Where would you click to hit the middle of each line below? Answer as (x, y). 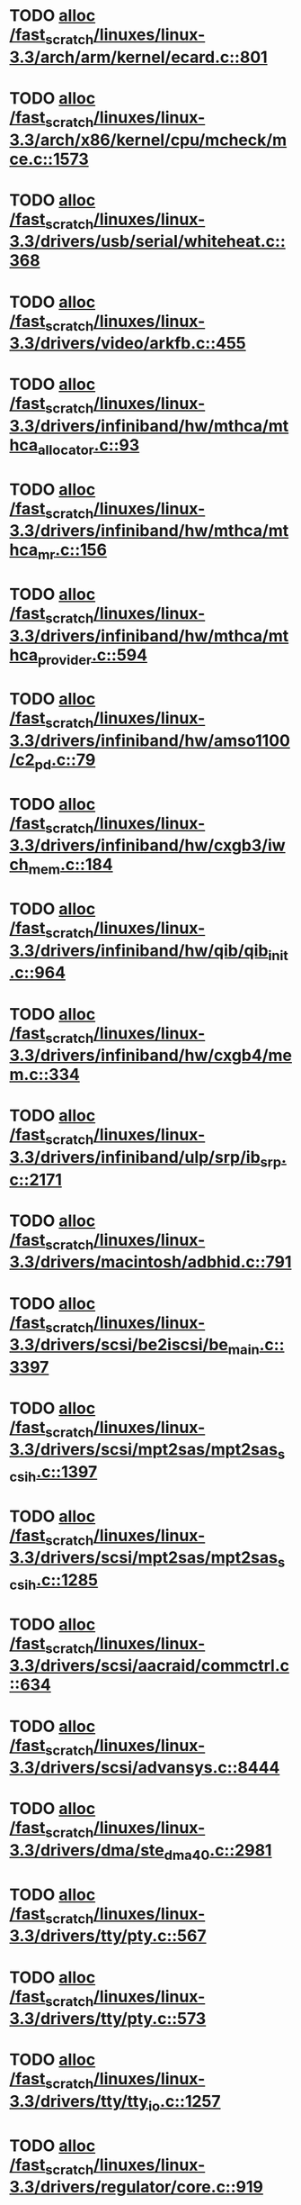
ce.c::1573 (49, 159)
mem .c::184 (71, 867)
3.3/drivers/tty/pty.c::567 (108, 1936)
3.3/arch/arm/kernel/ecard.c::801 (138, 57)
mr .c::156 (72, 551)
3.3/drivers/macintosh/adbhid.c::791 (150, 1262)
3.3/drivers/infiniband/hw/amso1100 (150, 741)
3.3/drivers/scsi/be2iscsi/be (119, 1345)
